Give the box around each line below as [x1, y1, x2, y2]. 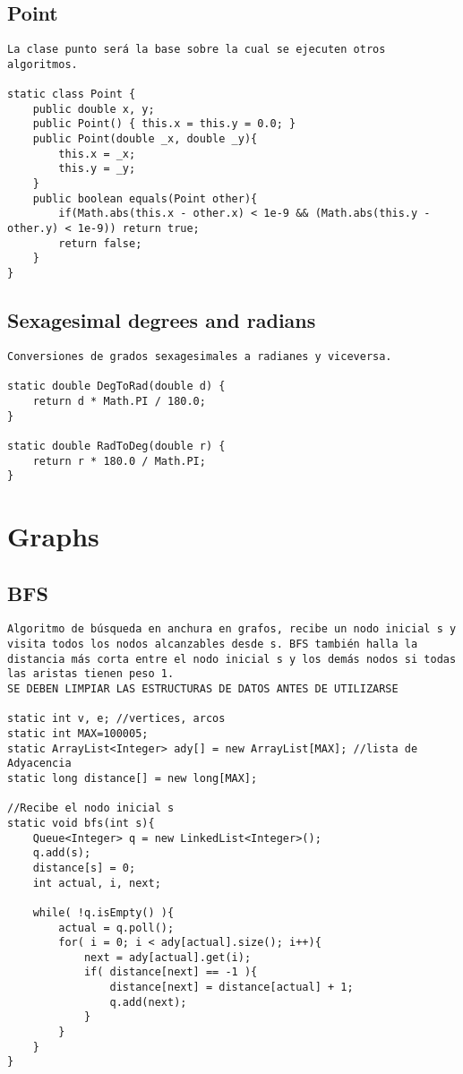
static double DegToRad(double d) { [7, 380, 226, 393]
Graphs [7, 518, 99, 554]
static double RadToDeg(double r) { [7, 439, 226, 452]
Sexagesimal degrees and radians [7, 306, 316, 334]
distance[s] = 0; [32, 861, 136, 874]
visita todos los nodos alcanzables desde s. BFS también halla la [7, 638, 418, 651]
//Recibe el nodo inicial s [7, 802, 175, 815]
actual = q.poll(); [58, 921, 175, 934]
